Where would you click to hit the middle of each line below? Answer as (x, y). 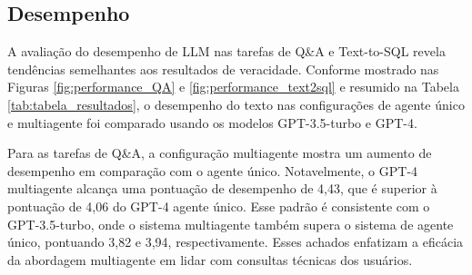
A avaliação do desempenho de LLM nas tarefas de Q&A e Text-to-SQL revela (226, 51)
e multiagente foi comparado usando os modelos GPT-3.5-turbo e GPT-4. (212, 122)
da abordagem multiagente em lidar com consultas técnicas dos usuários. (210, 259)
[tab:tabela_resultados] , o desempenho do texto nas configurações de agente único (236, 104)
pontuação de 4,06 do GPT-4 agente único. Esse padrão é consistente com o (219, 206)
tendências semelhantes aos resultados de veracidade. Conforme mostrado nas (223, 69)
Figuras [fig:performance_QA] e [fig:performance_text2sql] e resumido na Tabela (233, 87)
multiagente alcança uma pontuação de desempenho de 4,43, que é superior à (222, 188)
